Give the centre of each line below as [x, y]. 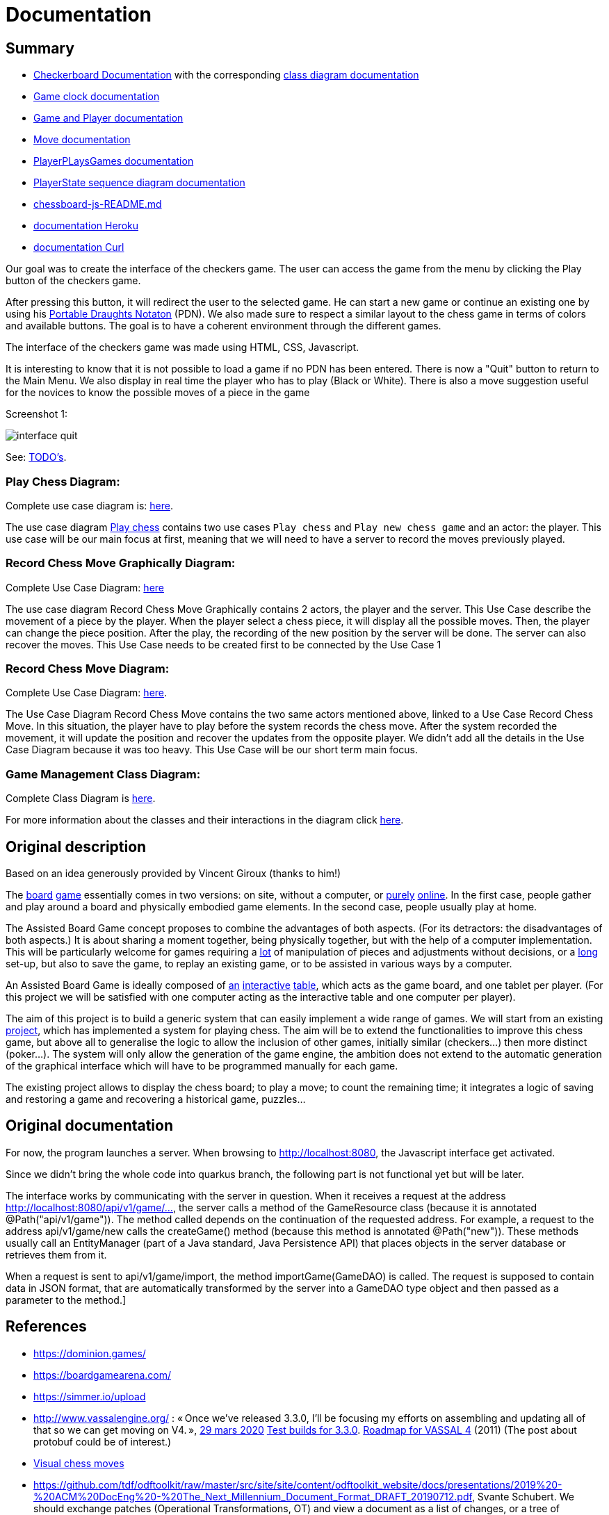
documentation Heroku [86, 226]
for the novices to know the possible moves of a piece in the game [158, 393]
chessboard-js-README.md [98, 204]
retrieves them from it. [56, 1254]
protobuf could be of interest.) [103, 1441]
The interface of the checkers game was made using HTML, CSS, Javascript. [182, 347]
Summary [40, 48]
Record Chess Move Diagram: [88, 669]
